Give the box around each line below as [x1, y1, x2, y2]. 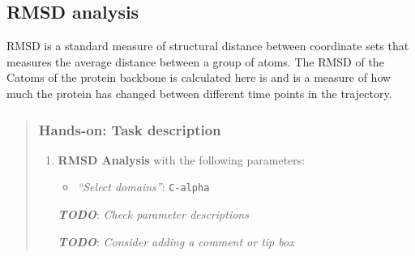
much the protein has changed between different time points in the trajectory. [6, 84, 392, 101]
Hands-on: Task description [38, 119, 221, 139]
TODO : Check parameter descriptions [58, 206, 249, 223]
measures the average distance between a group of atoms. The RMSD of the [6, 53, 384, 70]
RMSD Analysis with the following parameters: [58, 151, 306, 168]
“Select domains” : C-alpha [77, 178, 210, 195]
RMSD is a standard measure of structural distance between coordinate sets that [6, 37, 409, 54]
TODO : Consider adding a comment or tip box [58, 233, 294, 250]
